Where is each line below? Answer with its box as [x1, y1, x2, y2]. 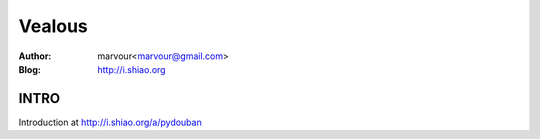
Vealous [18, 15, 89, 37]
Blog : [18, 63, 42, 75]
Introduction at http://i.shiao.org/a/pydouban [18, 116, 202, 128]
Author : [18, 50, 52, 62]
